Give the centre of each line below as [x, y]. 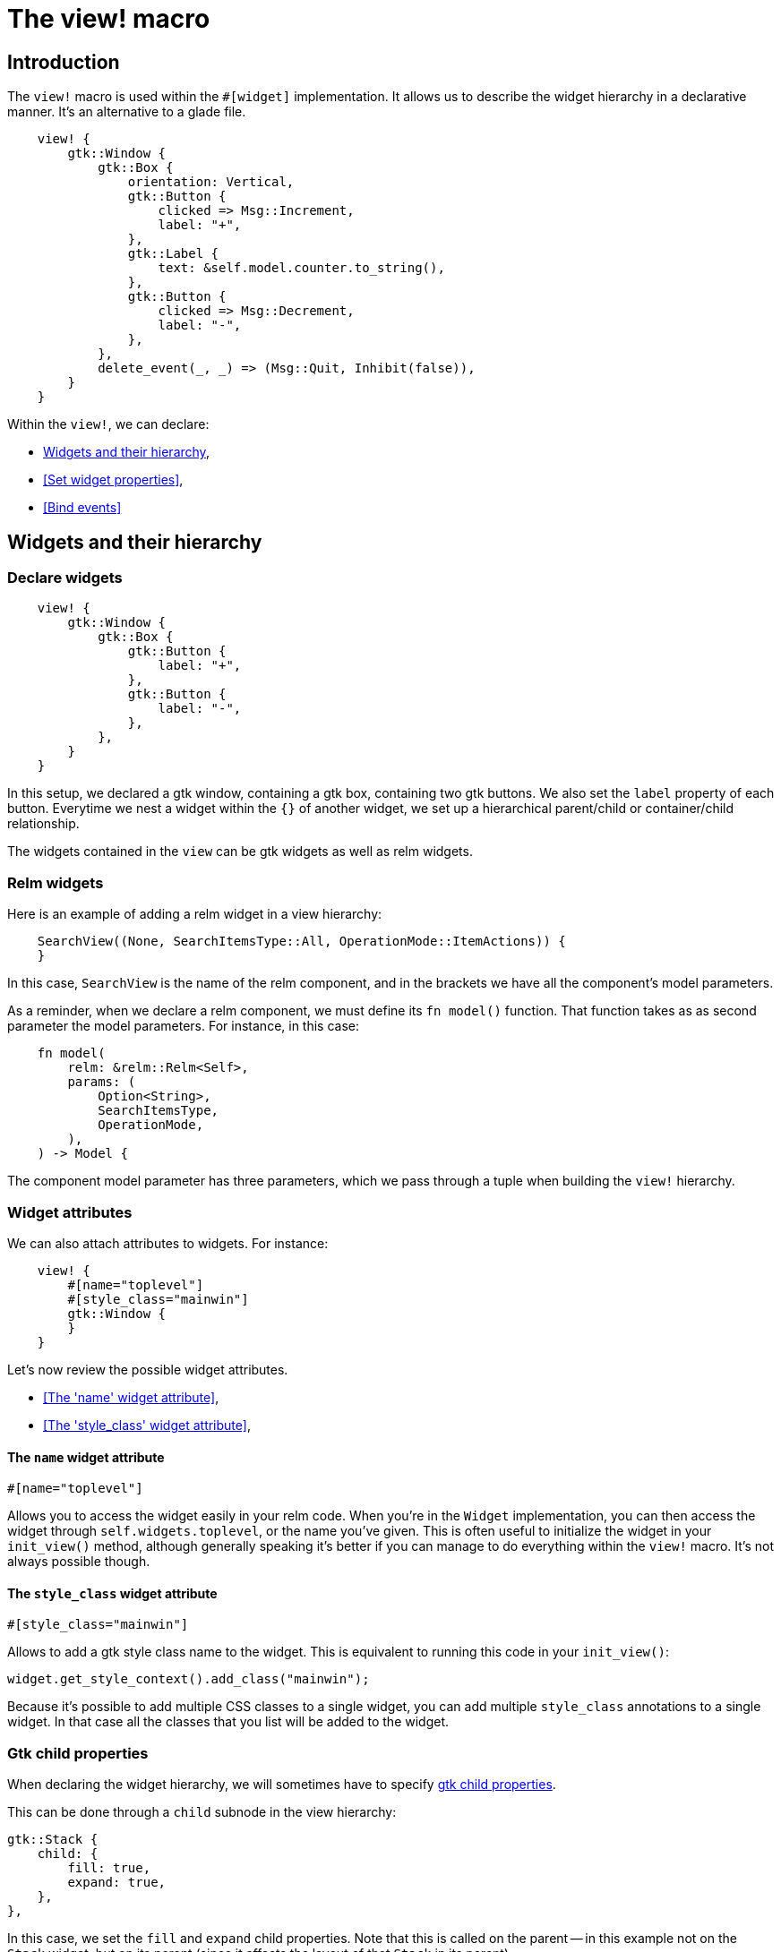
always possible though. [79, 1562]
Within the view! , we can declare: [108, 424]
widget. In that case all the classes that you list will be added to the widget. [228, 1722]
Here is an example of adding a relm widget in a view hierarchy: [195, 914]
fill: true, [109, 1868]
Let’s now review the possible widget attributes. [148, 1369]
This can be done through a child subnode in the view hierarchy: [202, 1812]
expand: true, [117, 1883]
